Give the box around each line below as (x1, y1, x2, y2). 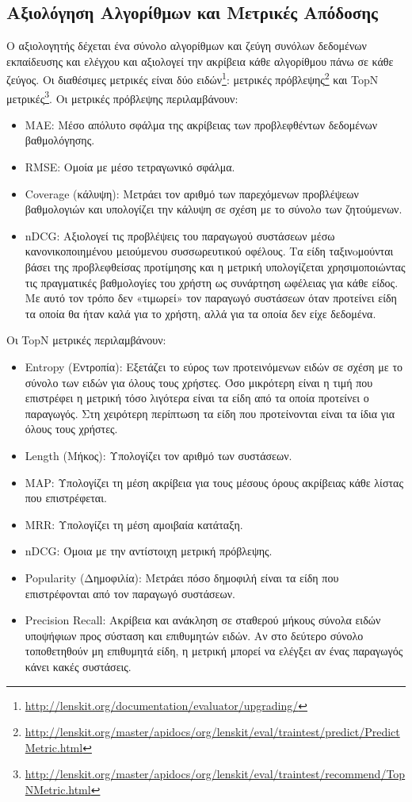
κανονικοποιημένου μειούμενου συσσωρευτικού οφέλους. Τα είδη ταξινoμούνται (25, 243, 394, 259)
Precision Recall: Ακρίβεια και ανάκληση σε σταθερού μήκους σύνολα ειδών (25, 612, 381, 628)
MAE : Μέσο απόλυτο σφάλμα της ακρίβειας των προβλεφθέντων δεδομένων (25, 116, 378, 132)
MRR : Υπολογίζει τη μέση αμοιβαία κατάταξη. (25, 516, 243, 532)
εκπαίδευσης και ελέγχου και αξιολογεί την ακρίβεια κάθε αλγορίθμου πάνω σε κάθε (6, 52, 394, 69)
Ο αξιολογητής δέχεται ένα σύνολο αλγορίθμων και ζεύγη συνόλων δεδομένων (6, 37, 367, 54)
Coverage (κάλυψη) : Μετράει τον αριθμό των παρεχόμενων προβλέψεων (25, 185, 359, 201)
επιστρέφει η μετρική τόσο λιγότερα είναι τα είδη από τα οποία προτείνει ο (25, 389, 369, 406)
